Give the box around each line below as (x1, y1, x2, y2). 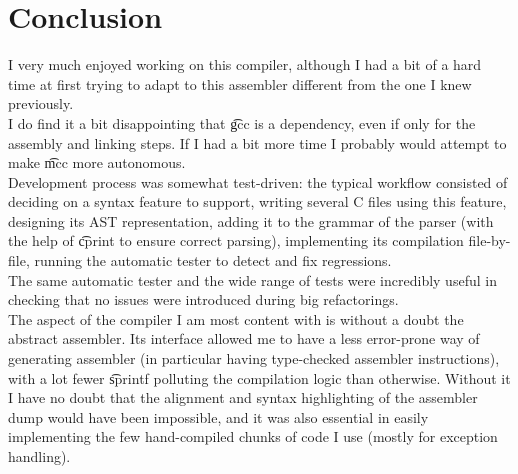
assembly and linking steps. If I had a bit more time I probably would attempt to (8, 132, 507, 153)
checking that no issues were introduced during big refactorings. (8, 289, 399, 310)
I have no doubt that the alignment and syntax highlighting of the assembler (8, 387, 478, 408)
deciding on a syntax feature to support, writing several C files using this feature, (8, 191, 507, 212)
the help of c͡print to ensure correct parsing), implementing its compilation (8, 230, 464, 251)
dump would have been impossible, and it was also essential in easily (8, 406, 429, 427)
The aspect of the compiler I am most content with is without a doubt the (8, 308, 464, 329)
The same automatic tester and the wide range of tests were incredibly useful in (8, 269, 497, 290)
